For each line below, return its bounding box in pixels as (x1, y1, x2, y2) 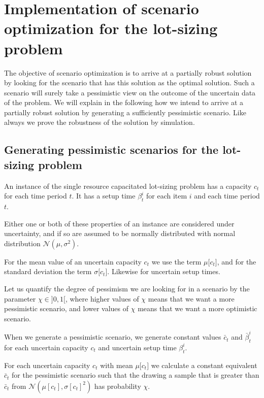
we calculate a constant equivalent (151, 359, 257, 370)
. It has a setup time (72, 190, 136, 201)
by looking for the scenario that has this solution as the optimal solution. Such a (4, 77, 255, 88)
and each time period (194, 190, 260, 201)
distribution (4, 238, 41, 248)
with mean (100, 359, 133, 370)
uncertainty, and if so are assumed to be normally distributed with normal (4, 228, 236, 239)
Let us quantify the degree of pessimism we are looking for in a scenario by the (4, 283, 250, 294)
